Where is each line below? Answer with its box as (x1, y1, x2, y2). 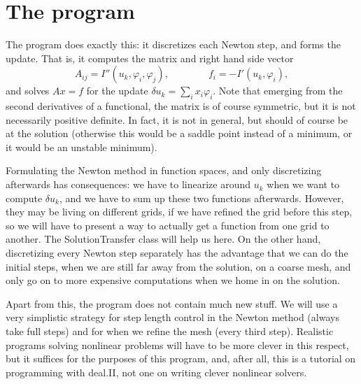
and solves (6, 83, 50, 98)
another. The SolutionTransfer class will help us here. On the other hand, (6, 232, 321, 246)
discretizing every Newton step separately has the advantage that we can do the (6, 246, 348, 260)
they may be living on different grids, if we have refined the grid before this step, (6, 204, 353, 219)
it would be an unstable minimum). (6, 139, 157, 154)
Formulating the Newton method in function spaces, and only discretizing (6, 163, 322, 178)
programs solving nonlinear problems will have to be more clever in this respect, (6, 337, 349, 352)
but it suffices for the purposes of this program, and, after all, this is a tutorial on (6, 351, 356, 366)
